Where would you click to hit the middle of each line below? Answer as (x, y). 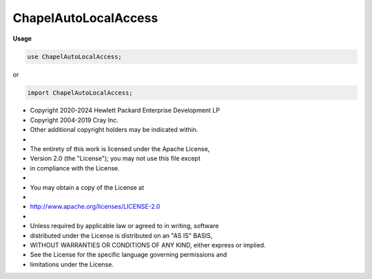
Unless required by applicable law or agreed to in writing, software (124, 226)
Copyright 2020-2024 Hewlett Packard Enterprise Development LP (125, 111)
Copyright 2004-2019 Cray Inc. (74, 120)
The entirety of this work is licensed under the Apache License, (120, 149)
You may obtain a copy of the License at (87, 187)
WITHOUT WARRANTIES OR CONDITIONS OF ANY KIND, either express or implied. (148, 245)
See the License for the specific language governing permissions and (128, 255)
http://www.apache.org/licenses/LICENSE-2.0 (95, 207)
